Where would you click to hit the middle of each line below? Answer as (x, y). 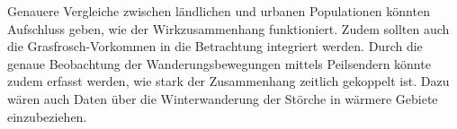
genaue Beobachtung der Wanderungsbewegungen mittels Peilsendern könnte (219, 63)
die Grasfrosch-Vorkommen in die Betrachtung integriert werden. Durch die (215, 46)
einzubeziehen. (47, 116)
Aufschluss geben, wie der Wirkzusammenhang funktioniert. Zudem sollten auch (228, 28)
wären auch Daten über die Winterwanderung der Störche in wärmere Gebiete (223, 98)
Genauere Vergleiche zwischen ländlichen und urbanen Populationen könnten (219, 11)
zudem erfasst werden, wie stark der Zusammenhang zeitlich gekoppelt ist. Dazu (228, 81)
